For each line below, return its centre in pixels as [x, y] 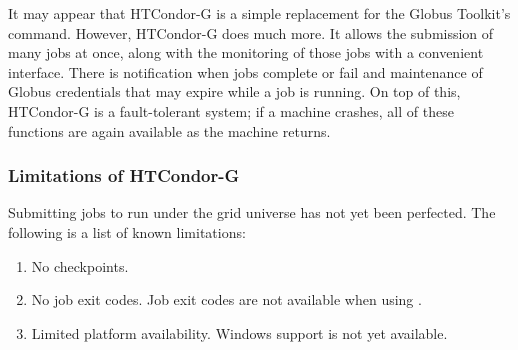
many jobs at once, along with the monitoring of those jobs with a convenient [246, 52]
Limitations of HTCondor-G [124, 175]
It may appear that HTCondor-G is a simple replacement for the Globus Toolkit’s [259, 13]
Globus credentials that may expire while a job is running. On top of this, [234, 91]
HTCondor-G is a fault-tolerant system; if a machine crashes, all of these [231, 110]
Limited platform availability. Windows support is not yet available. [239, 332]
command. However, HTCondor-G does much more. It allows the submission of [251, 32]
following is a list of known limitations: [127, 231]
